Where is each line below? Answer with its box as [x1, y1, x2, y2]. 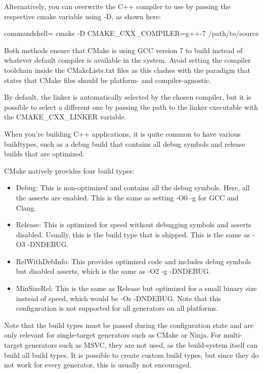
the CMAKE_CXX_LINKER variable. [4, 111, 126, 122]
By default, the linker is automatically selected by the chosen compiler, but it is [4, 92, 251, 102]
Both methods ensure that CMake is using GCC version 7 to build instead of [4, 45, 243, 55]
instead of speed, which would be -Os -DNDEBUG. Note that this [16, 293, 222, 303]
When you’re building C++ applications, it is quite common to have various [4, 128, 241, 139]
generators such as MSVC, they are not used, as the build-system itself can [25, 340, 258, 350]
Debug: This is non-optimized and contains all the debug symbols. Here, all [16, 182, 250, 193]
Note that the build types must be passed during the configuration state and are [4, 319, 253, 330]
